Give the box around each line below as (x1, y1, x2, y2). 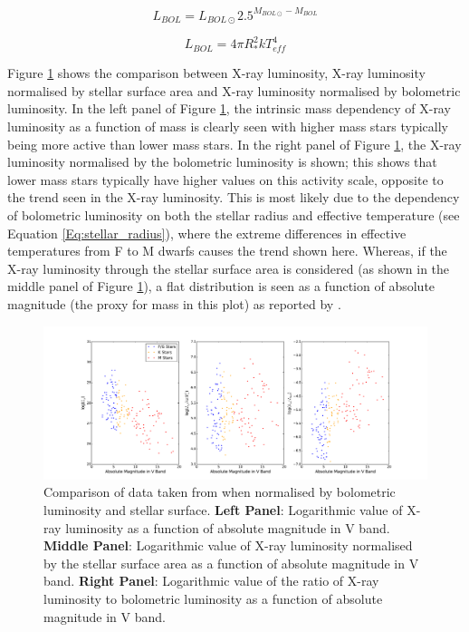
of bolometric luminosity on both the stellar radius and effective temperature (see (7, 205, 460, 224)
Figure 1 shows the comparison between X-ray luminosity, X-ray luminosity (7, 63, 426, 83)
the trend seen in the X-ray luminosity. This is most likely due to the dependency (7, 188, 460, 207)
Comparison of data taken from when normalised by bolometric (43, 482, 396, 501)
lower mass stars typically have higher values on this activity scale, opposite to (7, 170, 444, 189)
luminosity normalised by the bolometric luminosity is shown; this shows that (7, 152, 437, 171)
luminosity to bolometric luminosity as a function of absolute (43, 589, 383, 608)
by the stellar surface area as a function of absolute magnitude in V (43, 553, 419, 572)
